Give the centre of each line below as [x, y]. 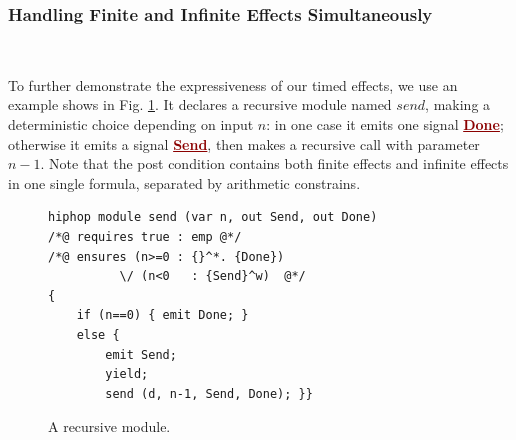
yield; [127, 374]
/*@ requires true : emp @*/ [145, 236]
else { [98, 334]
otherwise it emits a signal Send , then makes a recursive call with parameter [244, 143]
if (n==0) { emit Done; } [162, 315]
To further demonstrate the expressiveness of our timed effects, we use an [233, 84]
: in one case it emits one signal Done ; [385, 124]
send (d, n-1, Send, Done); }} [209, 393]
